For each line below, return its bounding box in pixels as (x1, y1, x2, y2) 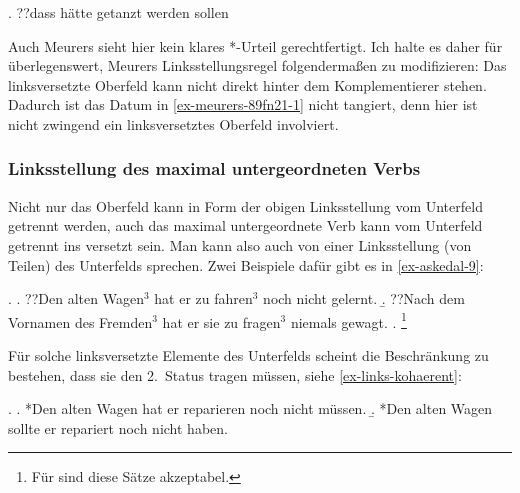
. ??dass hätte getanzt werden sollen (8, 2, 229, 22)
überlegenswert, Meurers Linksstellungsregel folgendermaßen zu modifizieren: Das (8, 55, 507, 76)
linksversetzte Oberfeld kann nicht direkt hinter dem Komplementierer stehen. (8, 74, 487, 95)
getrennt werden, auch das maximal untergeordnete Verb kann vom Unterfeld (8, 215, 483, 236)
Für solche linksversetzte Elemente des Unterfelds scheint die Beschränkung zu (8, 345, 489, 365)
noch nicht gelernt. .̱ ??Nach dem (263, 288, 465, 309)
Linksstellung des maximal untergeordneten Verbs (8, 156, 421, 181)
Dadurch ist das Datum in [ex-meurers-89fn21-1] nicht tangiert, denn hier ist (8, 94, 478, 115)
